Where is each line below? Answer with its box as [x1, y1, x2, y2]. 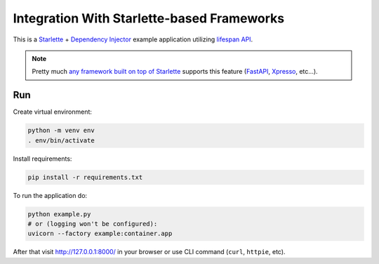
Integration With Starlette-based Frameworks [13, 11, 285, 26]
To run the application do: [13, 191, 88, 199]
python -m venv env [27, 126, 95, 135]
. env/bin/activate [27, 136, 95, 144]
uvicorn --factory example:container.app [27, 230, 173, 238]
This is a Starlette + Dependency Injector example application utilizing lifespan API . [13, 35, 253, 44]
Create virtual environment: [13, 107, 93, 116]
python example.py [27, 210, 91, 218]
